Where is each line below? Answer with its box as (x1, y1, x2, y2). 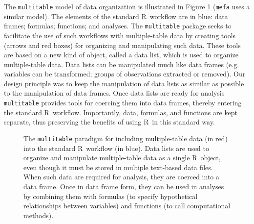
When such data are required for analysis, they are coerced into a (23, 172, 220, 182)
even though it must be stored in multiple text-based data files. (23, 162, 213, 172)
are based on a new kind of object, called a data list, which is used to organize (4, 50, 238, 60)
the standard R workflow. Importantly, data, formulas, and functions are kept (4, 107, 237, 117)
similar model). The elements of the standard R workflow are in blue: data (4, 11, 228, 21)
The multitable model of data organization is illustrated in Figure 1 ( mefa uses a (4, 1, 250, 11)
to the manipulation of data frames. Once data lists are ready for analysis (4, 88, 225, 98)
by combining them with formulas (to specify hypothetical (23, 191, 198, 201)
